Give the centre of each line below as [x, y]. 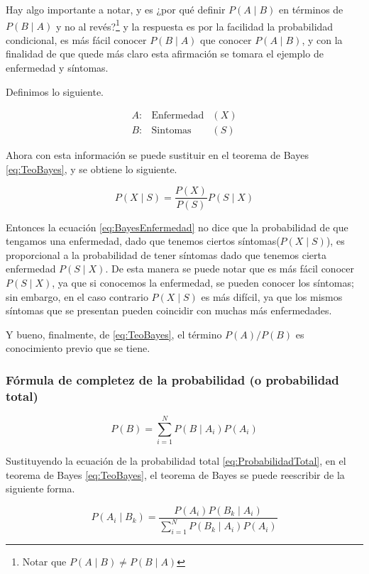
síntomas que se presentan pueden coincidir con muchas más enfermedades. [169, 310]
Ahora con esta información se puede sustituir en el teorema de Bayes [157, 155]
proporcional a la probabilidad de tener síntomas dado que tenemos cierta [166, 254]
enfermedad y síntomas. [57, 68]
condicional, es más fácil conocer [76, 39]
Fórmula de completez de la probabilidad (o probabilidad [172, 379]
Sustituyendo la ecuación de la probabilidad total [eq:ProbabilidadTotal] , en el [176, 461]
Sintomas [171, 131]
